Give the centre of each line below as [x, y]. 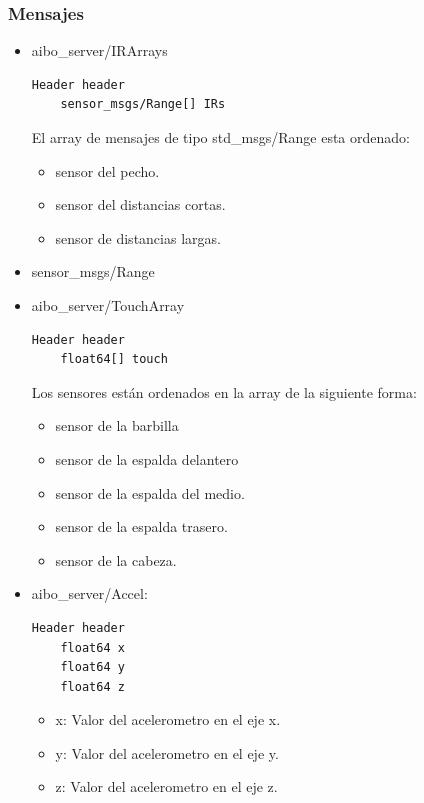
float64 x [92, 647]
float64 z [92, 686]
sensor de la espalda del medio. [150, 492]
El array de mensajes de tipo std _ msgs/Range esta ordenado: [220, 137]
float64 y [92, 667]
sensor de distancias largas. [138, 237]
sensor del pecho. [107, 170]
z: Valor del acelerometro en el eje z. [166, 786]
